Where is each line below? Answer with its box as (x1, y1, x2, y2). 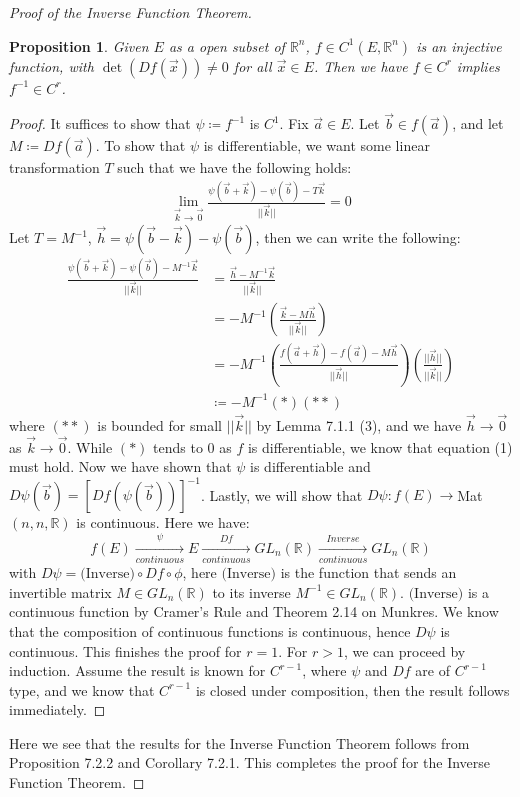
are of (415, 660, 450, 681)
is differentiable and (250, 456, 371, 477)
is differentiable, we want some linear (203, 135, 430, 156)
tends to (153, 436, 203, 457)
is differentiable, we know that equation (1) (247, 436, 513, 457)
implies (456, 55, 500, 76)
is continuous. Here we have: (76, 512, 250, 533)
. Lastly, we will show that (200, 484, 363, 505)
